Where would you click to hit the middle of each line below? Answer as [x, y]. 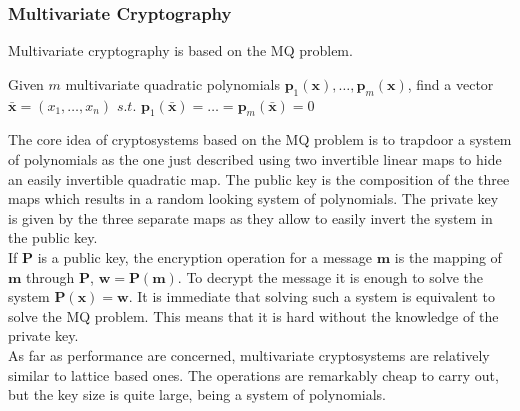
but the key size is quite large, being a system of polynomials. [197, 394]
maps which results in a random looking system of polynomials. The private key [253, 198]
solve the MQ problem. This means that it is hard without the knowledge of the [253, 315]
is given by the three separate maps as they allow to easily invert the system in [250, 217]
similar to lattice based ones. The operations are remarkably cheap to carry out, [253, 374]
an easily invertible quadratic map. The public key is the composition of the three [259, 178]
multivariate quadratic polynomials [172, 83]
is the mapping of [448, 256]
